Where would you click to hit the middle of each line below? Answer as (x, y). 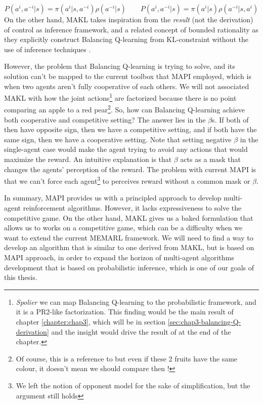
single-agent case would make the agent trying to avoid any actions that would (126, 149)
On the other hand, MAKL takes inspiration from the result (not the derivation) (129, 19)
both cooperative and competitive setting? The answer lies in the (105, 119)
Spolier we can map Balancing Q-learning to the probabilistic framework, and (136, 301)
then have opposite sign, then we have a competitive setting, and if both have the (130, 129)
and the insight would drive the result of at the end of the (141, 331)
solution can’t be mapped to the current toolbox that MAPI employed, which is (128, 76)
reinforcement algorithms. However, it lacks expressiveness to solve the (132, 208)
